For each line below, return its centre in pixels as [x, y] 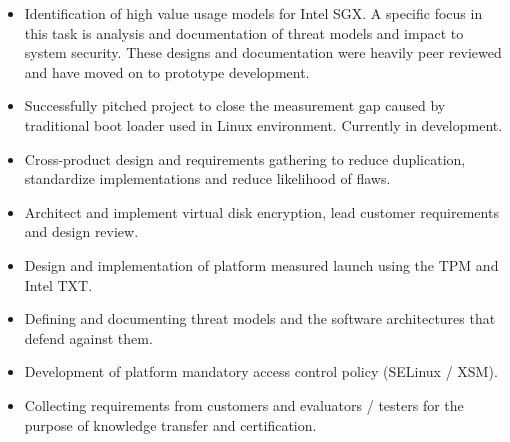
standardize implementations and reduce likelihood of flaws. [207, 178]
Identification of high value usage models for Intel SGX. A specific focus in [253, 13]
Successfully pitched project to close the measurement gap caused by [235, 105]
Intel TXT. [58, 284]
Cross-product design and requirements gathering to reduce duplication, [245, 158]
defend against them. [88, 337]
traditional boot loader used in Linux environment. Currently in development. [263, 124]
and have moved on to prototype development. [167, 71]
